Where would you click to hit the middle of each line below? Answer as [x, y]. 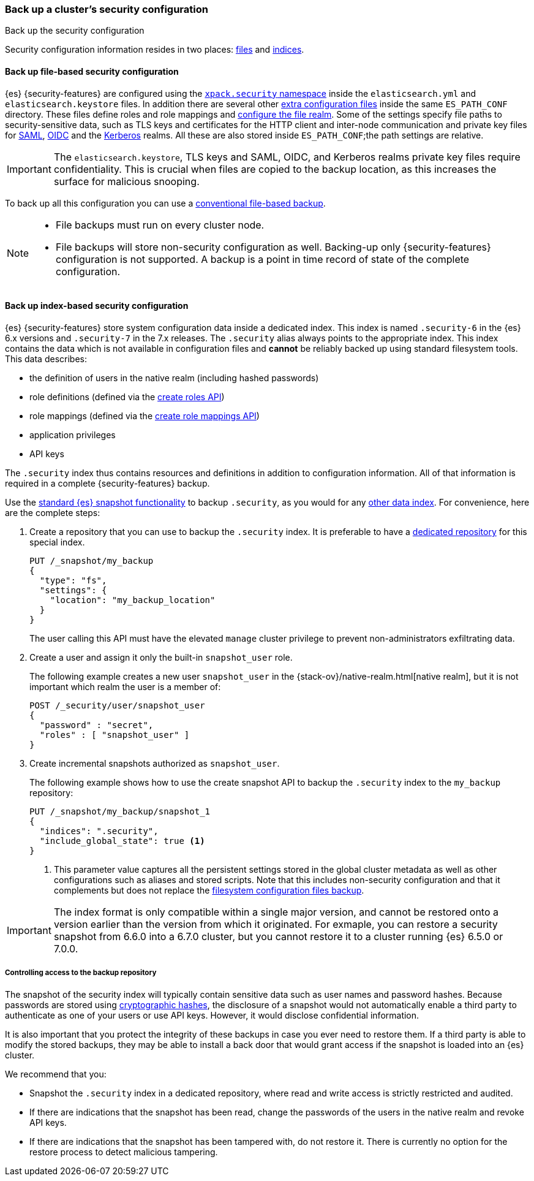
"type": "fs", [73, 580]
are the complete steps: [53, 512]
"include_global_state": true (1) [122, 841]
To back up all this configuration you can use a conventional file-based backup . [165, 203]
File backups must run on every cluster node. [160, 225]
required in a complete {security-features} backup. [107, 483]
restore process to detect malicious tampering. [124, 1152]
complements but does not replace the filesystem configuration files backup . [209, 890]
